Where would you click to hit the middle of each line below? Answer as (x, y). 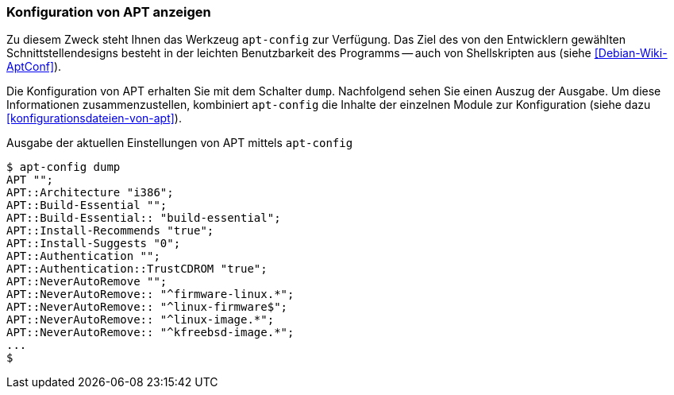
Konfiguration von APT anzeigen (109, 12)
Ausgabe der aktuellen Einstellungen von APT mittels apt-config (180, 143)
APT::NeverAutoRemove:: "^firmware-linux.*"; (150, 294)
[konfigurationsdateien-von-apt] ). (94, 118)
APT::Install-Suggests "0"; (94, 244)
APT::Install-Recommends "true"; (110, 231)
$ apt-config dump (64, 167)
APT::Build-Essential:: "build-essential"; (144, 218)
